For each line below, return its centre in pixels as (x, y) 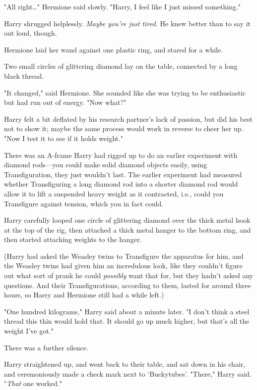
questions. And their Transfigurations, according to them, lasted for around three (128, 285)
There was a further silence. (46, 347)
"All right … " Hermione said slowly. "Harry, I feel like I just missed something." (122, 6)
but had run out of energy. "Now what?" (65, 102)
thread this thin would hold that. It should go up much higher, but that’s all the (127, 321)
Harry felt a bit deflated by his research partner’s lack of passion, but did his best (128, 119)
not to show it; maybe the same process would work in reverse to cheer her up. (124, 128)
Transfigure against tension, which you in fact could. (84, 203)
